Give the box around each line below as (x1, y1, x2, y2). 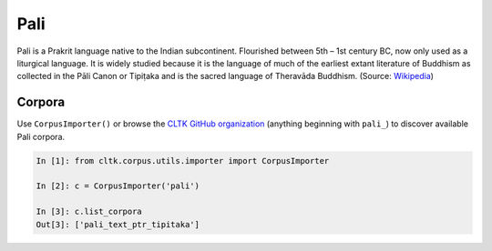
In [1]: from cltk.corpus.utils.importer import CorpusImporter (36, 156, 330, 166)
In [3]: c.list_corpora (36, 206, 143, 217)
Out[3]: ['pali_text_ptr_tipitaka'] (36, 219, 200, 229)
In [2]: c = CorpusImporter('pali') (36, 181, 200, 191)
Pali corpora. (16, 131, 66, 142)
